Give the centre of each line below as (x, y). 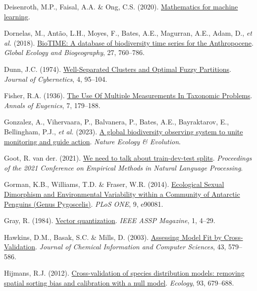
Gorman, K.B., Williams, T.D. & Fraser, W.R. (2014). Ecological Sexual (114, 184)
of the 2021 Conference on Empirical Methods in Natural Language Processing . (124, 167)
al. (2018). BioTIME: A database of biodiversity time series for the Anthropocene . (129, 42)
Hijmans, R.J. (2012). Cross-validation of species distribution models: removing (124, 273)
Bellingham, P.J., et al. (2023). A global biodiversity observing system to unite (124, 131)
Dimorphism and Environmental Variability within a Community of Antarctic (122, 194)
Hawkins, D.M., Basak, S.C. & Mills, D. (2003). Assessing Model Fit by (113, 237)
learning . (17, 16)
